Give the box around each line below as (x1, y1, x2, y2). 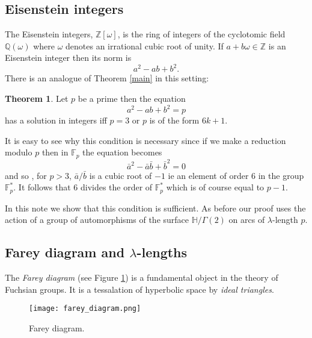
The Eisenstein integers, (5, 28, 93, 40)
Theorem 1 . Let (5, 92, 69, 105)
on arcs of (228, 213, 265, 226)
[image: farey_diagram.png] (29, 304, 141, 313)
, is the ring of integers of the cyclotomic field (117, 28, 286, 40)
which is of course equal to (166, 181, 265, 193)
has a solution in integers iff (5, 114, 107, 127)
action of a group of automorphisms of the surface (5, 213, 189, 226)
